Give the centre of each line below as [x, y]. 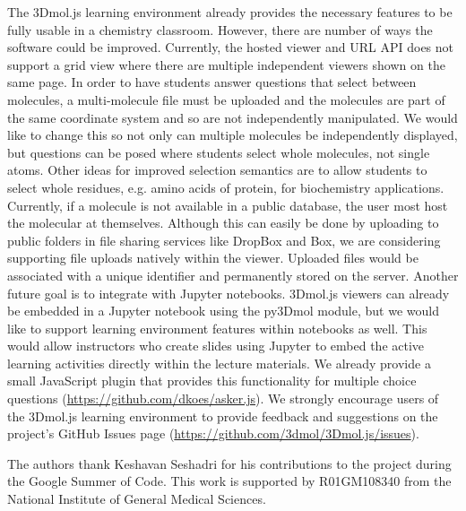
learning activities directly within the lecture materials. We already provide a [219, 363]
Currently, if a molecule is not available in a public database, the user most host [228, 205]
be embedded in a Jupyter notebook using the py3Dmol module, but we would [223, 311]
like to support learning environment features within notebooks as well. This [217, 328]
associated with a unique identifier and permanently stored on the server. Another [233, 275]
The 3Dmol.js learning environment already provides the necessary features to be [230, 12]
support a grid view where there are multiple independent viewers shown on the [226, 64]
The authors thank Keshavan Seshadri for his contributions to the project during [229, 463]
